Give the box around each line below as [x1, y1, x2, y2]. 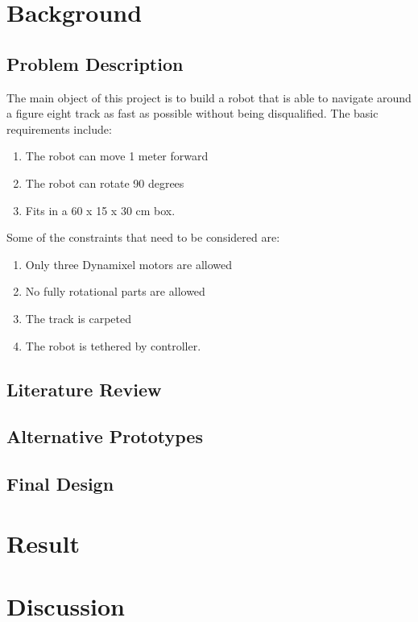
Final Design [6, 471, 114, 496]
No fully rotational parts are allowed [25, 283, 205, 300]
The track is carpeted [25, 309, 131, 326]
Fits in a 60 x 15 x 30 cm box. [25, 201, 176, 218]
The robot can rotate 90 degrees [25, 174, 184, 191]
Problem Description [6, 51, 184, 76]
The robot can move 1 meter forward [25, 147, 209, 164]
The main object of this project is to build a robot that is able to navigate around [6, 89, 412, 106]
